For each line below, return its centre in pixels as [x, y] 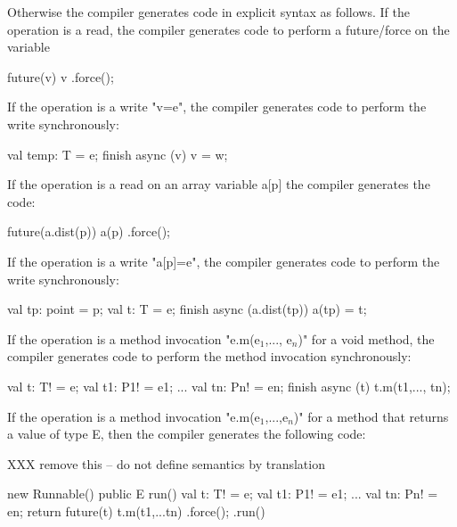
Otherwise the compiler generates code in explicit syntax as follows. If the [208, 12]
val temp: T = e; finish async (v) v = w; [118, 154]
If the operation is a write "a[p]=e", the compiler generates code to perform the [224, 261]
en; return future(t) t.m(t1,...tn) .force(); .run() [136, 511]
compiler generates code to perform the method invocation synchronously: [209, 356]
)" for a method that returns [371, 416]
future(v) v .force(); [61, 76]
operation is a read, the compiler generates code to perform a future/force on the [228, 29]
